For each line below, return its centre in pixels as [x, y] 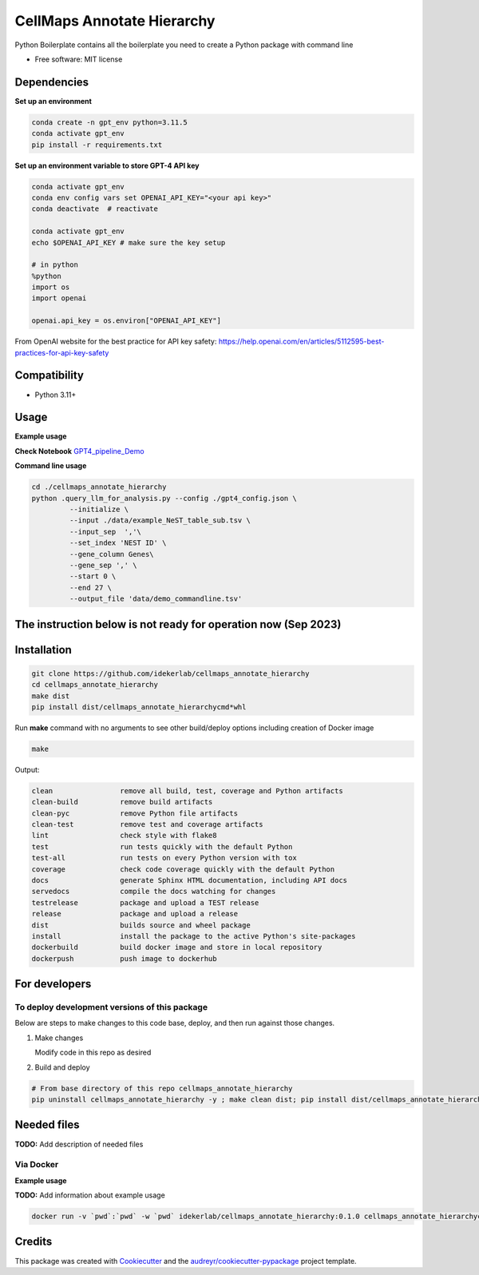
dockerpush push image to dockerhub [124, 958]
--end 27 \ [90, 588]
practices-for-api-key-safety [62, 352]
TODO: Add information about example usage [90, 1195]
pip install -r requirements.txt [97, 145]
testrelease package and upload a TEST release [145, 902]
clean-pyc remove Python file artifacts [135, 813]
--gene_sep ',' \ [103, 565]
